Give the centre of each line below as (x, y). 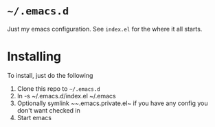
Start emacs (34, 117)
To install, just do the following (50, 75)
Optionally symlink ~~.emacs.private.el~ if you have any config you (112, 103)
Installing (34, 57)
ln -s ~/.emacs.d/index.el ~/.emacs (66, 96)
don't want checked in (48, 110)
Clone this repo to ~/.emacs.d (59, 88)
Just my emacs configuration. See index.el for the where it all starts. (105, 29)
